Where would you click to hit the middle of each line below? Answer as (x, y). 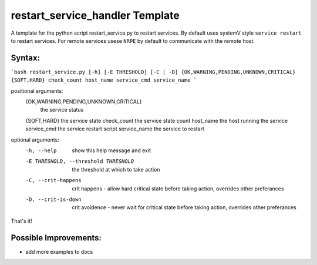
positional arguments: (37, 90)
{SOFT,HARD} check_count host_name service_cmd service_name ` (104, 80)
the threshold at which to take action (116, 169)
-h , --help (41, 150)
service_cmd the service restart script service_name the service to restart (115, 129)
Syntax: (26, 58)
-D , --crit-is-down (53, 199)
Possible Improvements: (56, 238)
